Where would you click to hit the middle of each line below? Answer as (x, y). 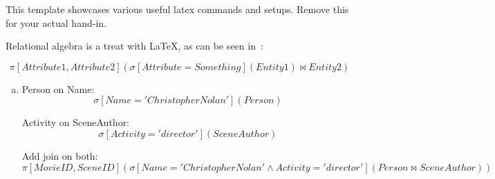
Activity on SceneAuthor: (76, 122)
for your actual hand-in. (56, 22)
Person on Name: (58, 88)
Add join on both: (60, 155)
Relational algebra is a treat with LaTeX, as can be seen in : (134, 46)
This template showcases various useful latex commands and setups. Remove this (177, 9)
